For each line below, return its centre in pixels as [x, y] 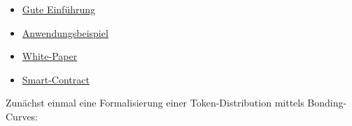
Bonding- [327, 103]
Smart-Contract [56, 79]
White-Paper [50, 56]
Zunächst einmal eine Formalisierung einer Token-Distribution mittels [155, 103]
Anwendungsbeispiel [65, 32]
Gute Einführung [59, 9]
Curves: [22, 116]
